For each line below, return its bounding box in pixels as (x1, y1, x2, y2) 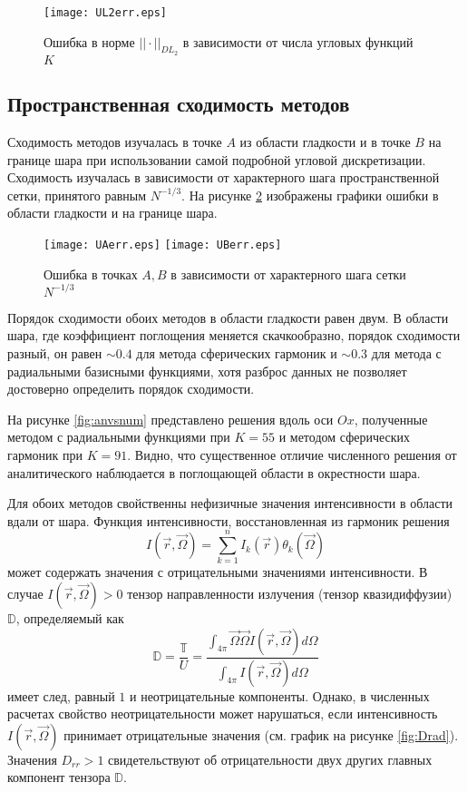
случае (7, 584, 44, 603)
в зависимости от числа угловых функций (182, 32, 413, 51)
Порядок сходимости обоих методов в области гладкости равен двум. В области (7, 308, 449, 327)
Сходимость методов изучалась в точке (7, 132, 222, 152)
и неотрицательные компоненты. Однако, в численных (130, 686, 430, 705)
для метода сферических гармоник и (136, 343, 337, 362)
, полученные (354, 409, 428, 428)
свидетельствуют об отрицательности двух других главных (108, 749, 433, 768)
